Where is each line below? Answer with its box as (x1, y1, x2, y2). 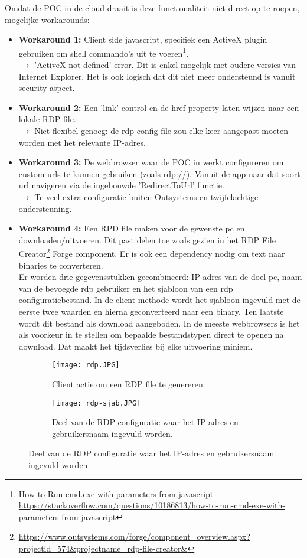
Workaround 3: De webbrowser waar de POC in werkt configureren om (18, 156, 284, 168)
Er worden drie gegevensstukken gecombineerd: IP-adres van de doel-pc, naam (18, 270, 302, 283)
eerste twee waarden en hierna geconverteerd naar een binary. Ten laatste (18, 305, 284, 317)
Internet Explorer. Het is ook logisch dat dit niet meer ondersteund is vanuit (18, 70, 296, 82)
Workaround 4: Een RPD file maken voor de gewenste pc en (18, 222, 245, 234)
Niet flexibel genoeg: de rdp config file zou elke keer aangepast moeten (34, 125, 289, 136)
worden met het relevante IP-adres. (18, 136, 146, 148)
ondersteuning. (18, 202, 72, 214)
